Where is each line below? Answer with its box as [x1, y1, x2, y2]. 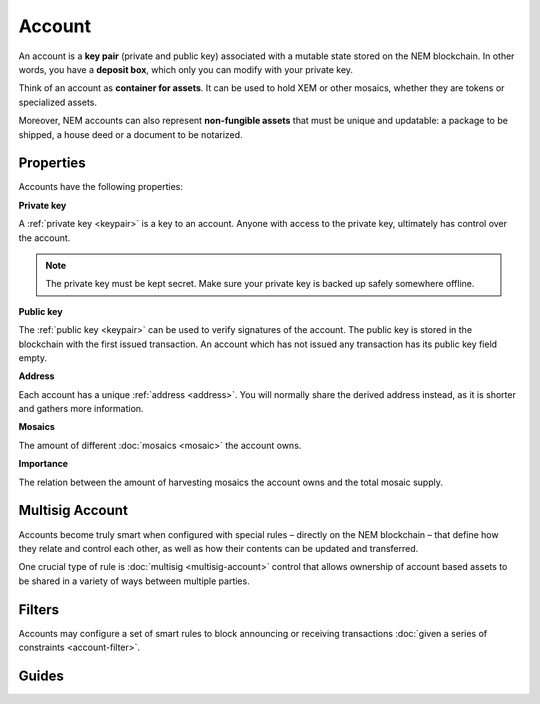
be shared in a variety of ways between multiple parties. [18, 575, 250, 587]
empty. [18, 351, 48, 364]
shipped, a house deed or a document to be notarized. [18, 128, 244, 140]
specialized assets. [18, 96, 98, 108]
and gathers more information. [18, 403, 144, 415]
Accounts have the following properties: [18, 181, 184, 193]
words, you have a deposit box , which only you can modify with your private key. [18, 63, 354, 75]
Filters [18, 601, 60, 618]
